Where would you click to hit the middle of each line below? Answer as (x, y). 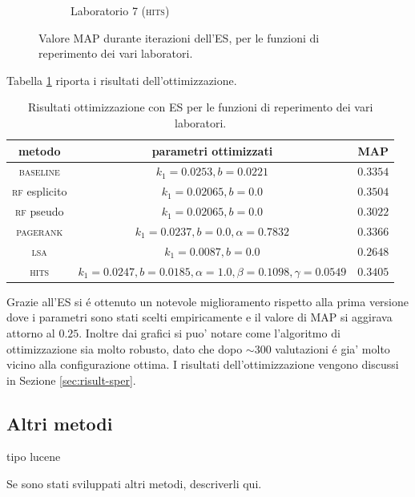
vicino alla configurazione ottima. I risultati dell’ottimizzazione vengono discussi (203, 364)
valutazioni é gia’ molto (332, 348)
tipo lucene (34, 457)
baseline (39, 171)
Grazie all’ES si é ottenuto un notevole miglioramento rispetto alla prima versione (207, 301)
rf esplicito (40, 191)
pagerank (40, 230)
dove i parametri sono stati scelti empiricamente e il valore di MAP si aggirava (199, 317)
